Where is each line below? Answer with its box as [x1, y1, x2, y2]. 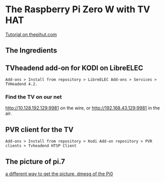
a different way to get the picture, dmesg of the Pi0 [5, 171, 113, 177]
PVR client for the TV [5, 125, 74, 134]
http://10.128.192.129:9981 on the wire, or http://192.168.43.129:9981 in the [5, 105, 160, 111]
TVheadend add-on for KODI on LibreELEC [5, 63, 143, 72]
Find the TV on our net [5, 94, 63, 101]
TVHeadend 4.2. [5, 82, 38, 87]
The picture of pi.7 [5, 157, 65, 166]
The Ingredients [5, 46, 57, 55]
